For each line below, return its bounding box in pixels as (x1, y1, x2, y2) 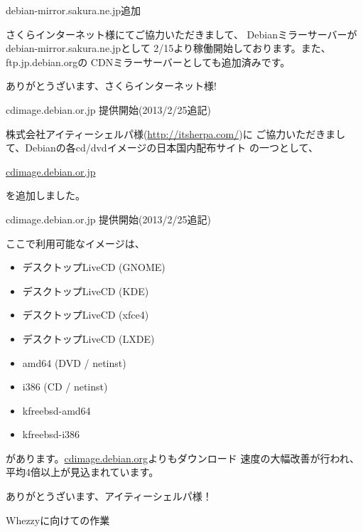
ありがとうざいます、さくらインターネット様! (6, 78, 217, 93)
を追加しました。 (6, 188, 85, 203)
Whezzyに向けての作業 (6, 512, 110, 527)
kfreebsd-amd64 (22, 403, 91, 417)
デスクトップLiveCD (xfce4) (22, 307, 149, 322)
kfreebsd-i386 (22, 427, 80, 442)
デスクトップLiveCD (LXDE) (22, 331, 155, 346)
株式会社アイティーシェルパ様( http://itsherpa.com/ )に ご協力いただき (6, 126, 326, 141)
